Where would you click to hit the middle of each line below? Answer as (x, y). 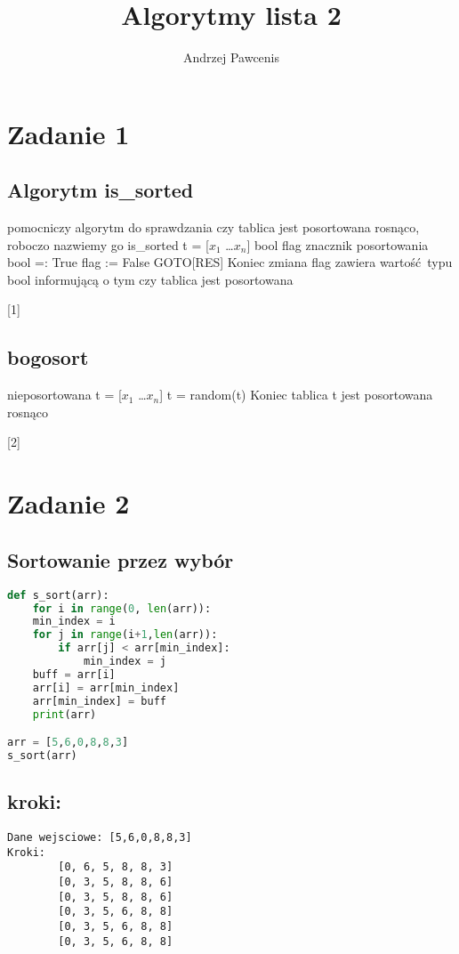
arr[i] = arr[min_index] (106, 687)
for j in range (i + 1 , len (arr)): (125, 635)
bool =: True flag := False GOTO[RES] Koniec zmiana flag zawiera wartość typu (230, 262)
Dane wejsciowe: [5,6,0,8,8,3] (100, 837)
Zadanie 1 (68, 133)
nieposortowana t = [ (64, 395)
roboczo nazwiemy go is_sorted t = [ (108, 244)
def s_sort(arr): (58, 595)
